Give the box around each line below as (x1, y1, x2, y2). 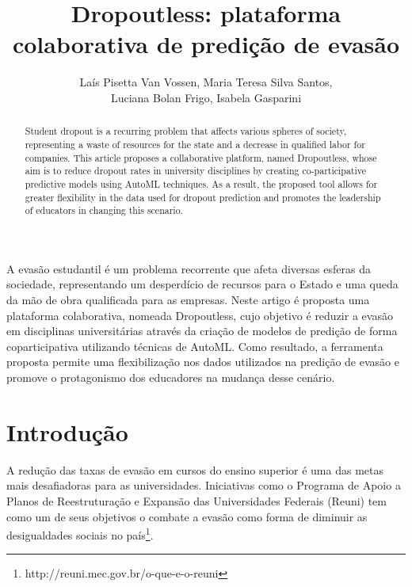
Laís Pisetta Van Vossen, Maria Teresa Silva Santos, (79, 74, 333, 90)
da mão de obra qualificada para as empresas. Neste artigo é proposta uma (6, 292, 370, 308)
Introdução (6, 415, 128, 448)
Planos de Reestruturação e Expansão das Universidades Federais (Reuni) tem (6, 492, 387, 509)
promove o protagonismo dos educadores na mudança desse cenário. (6, 369, 335, 386)
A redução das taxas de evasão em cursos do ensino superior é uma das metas (6, 461, 383, 478)
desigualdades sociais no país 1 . (6, 524, 154, 543)
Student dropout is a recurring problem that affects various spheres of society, (25, 124, 347, 138)
